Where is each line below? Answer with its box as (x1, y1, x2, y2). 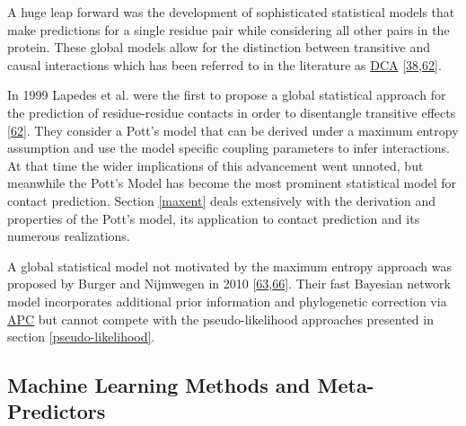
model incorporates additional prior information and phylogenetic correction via (7, 291, 447, 310)
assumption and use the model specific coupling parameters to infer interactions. (7, 138, 450, 157)
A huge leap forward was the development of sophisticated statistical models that (7, 3, 455, 21)
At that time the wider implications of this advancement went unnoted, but (7, 155, 424, 174)
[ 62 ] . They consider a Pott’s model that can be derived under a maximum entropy (7, 120, 459, 139)
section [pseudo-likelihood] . (7, 327, 155, 346)
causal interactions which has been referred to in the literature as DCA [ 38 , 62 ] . (7, 55, 442, 74)
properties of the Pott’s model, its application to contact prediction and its (7, 209, 420, 227)
